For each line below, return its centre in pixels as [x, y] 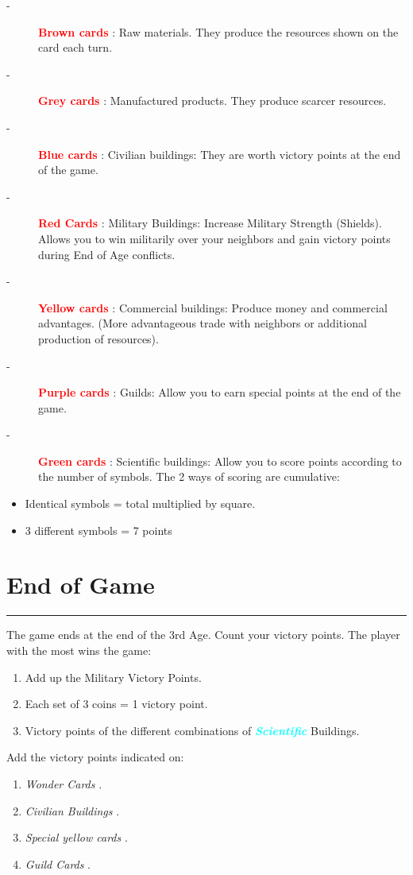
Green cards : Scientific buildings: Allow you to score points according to [220, 461]
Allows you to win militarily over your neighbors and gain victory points [214, 238]
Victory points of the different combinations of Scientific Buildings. [192, 730]
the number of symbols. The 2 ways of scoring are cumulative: [189, 476]
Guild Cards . [58, 863]
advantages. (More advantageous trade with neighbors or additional [203, 323]
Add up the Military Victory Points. [113, 677]
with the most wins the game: [79, 650]
